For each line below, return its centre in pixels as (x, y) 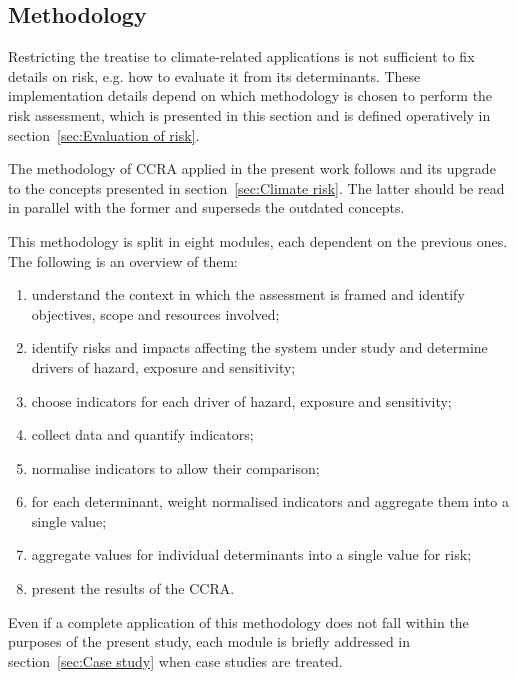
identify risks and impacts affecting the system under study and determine (259, 347)
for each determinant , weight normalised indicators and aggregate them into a (270, 501)
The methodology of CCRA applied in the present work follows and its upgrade (252, 168)
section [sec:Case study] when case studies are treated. (175, 660)
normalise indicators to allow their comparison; (175, 467)
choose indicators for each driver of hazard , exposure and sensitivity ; (241, 400)
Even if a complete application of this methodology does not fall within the (238, 621)
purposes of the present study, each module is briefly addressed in (209, 641)
